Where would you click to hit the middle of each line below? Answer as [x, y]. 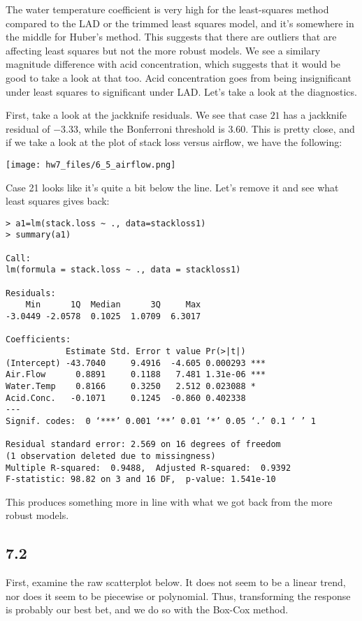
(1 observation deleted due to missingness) [111, 456]
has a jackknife [315, 115]
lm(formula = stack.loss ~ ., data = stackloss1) [123, 270]
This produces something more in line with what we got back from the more [169, 501]
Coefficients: [38, 340]
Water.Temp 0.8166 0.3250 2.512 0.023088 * [131, 386]
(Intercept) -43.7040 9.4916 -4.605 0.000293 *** [136, 363]
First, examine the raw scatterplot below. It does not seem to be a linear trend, [176, 582]
